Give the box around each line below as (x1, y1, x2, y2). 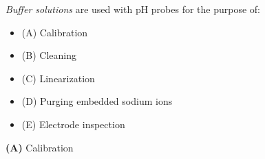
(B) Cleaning (21, 48, 76, 62)
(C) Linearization (21, 71, 95, 85)
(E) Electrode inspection (21, 117, 125, 131)
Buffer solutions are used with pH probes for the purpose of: (6, 2, 261, 16)
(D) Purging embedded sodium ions (21, 94, 173, 108)
